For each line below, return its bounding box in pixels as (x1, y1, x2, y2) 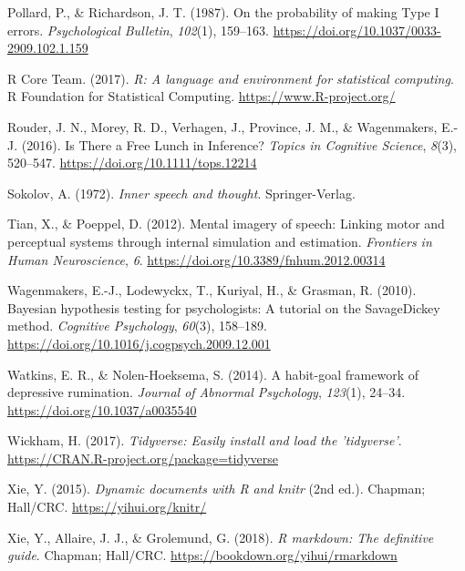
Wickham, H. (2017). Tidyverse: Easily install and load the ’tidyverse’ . (7, 431, 402, 450)
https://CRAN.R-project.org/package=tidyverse (7, 448, 279, 467)
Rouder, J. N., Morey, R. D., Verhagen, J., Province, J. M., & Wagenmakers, (7, 117, 438, 136)
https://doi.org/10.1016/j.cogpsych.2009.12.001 (7, 333, 271, 352)
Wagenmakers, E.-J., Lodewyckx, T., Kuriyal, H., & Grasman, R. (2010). (7, 280, 417, 300)
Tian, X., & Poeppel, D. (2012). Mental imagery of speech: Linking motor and (7, 214, 445, 233)
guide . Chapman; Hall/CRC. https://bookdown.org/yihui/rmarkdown (7, 546, 398, 565)
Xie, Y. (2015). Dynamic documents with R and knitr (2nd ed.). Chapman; (7, 479, 426, 498)
